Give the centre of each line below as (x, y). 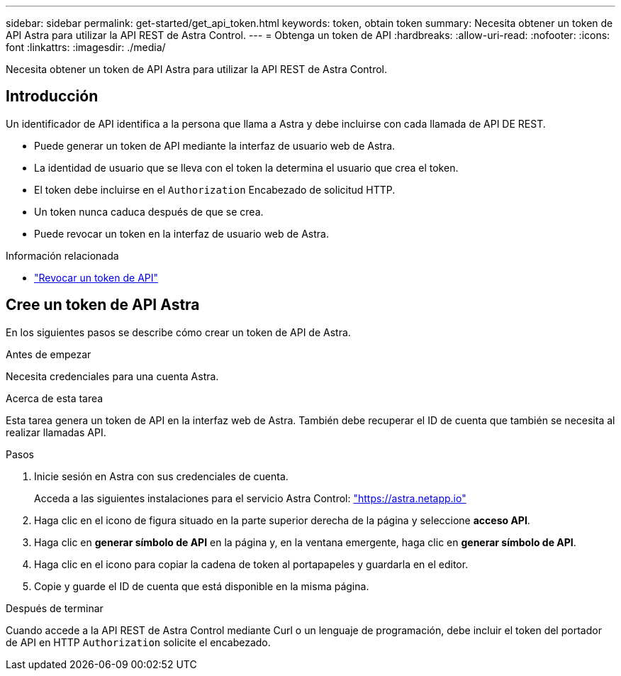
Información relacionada (62, 255)
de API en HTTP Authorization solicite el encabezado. (138, 642)
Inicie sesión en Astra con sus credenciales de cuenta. (161, 476)
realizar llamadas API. (56, 432)
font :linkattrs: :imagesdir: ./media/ (86, 47)
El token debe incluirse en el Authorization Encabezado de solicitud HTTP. (215, 189)
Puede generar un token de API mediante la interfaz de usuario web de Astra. (215, 145)
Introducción (52, 96)
